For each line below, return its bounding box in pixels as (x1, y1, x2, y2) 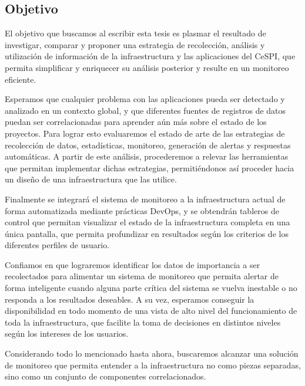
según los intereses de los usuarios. (5, 327, 129, 340)
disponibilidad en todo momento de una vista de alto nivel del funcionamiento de (5, 304, 297, 317)
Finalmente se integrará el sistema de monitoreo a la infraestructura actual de (5, 192, 286, 205)
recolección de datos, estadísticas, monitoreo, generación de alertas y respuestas (5, 138, 291, 151)
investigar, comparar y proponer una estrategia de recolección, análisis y (5, 38, 265, 50)
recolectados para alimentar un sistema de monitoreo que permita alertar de (5, 270, 279, 282)
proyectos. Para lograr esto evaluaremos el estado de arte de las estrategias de (5, 127, 285, 139)
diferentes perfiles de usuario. (5, 239, 110, 251)
